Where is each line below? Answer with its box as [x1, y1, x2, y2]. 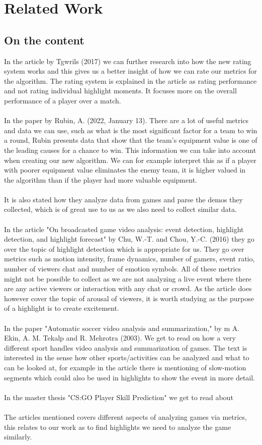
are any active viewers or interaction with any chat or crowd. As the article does [4, 283, 252, 294]
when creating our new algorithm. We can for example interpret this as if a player [4, 154, 256, 165]
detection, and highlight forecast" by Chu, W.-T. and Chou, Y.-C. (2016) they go [4, 234, 254, 244]
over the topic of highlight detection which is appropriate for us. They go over [4, 243, 244, 254]
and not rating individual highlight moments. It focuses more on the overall [4, 85, 237, 96]
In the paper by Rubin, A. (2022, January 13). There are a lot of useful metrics [4, 115, 249, 126]
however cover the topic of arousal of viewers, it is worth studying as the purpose [4, 293, 254, 303]
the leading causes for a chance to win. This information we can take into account [4, 144, 256, 155]
